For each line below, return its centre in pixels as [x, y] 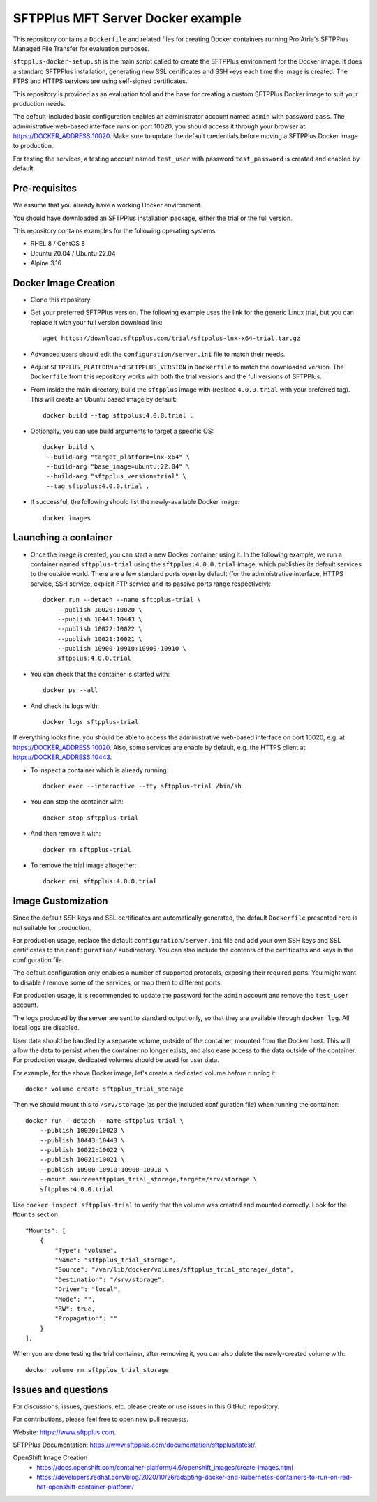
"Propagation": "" [86, 1319]
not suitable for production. [52, 927]
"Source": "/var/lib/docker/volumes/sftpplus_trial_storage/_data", [175, 1270]
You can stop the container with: [77, 802]
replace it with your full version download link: [97, 322]
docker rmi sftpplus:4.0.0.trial [100, 881]
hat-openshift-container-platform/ [85, 1487]
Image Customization [60, 901]
